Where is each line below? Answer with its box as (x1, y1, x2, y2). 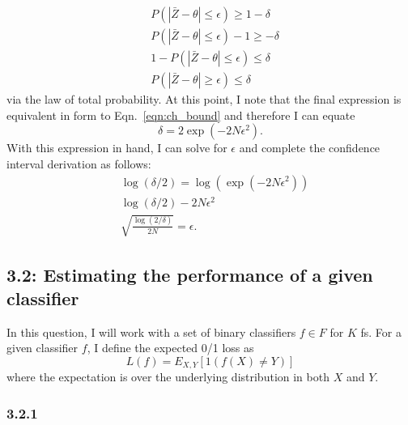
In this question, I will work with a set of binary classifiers (6, 323, 296, 340)
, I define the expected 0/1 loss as (87, 339, 254, 356)
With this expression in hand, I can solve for (6, 139, 227, 156)
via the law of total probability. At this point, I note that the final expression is (6, 91, 402, 108)
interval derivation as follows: (6, 155, 151, 172)
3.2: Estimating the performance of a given (6, 261, 373, 287)
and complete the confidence (239, 139, 380, 156)
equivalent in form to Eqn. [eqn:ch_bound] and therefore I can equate (6, 106, 355, 123)
